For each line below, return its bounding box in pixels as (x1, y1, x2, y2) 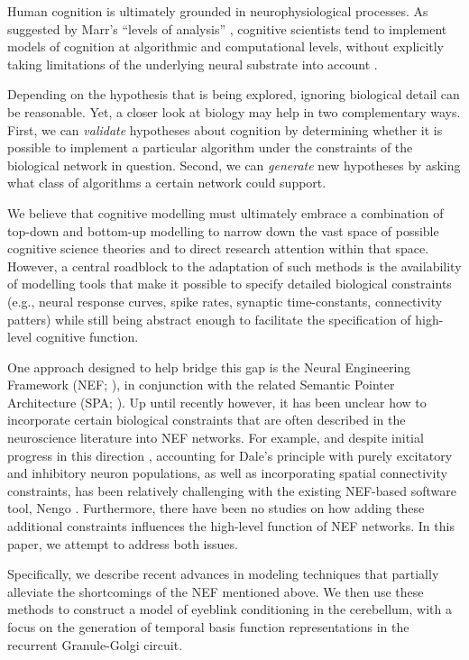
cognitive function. (35, 327, 139, 346)
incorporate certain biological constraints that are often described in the (7, 410, 406, 429)
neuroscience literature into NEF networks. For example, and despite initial (7, 428, 424, 447)
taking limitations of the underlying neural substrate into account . (7, 54, 378, 73)
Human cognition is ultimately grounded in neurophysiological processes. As (7, 2, 428, 20)
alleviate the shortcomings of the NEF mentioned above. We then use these (7, 582, 424, 600)
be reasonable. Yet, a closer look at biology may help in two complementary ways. (7, 102, 461, 121)
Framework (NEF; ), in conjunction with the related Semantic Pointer (7, 375, 395, 394)
